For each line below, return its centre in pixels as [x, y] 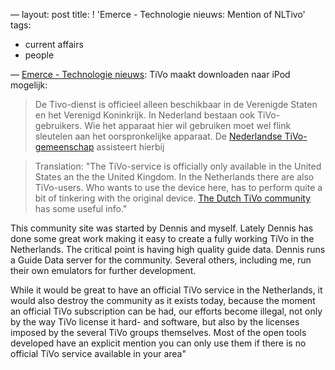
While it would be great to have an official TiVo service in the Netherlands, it [166, 290]
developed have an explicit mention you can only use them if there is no [158, 343]
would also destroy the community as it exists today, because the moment [163, 300]
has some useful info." [81, 208]
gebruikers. [58, 125]
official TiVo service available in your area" [98, 353]
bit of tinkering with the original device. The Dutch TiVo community [172, 198]
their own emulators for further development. [103, 270]
